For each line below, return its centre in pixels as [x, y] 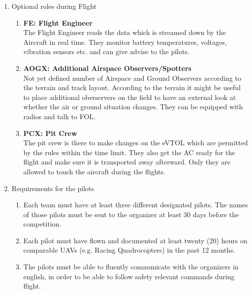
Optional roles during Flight [54, 6]
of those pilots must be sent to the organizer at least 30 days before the [131, 214]
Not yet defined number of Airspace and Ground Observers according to [132, 78]
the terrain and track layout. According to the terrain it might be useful [132, 87]
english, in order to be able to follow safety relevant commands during [129, 276]
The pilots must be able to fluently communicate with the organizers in [131, 267]
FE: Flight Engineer [58, 22]
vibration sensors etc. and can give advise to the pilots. [106, 51]
